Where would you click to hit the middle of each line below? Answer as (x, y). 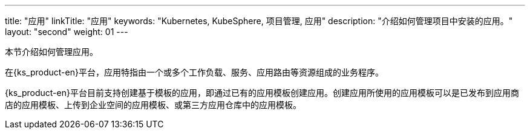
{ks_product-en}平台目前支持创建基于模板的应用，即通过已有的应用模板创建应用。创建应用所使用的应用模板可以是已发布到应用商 (262, 93)
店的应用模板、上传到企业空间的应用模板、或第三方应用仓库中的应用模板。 (153, 105)
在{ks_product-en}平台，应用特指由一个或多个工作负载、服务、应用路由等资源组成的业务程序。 (194, 72)
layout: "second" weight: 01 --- (67, 32)
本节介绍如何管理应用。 (51, 52)
